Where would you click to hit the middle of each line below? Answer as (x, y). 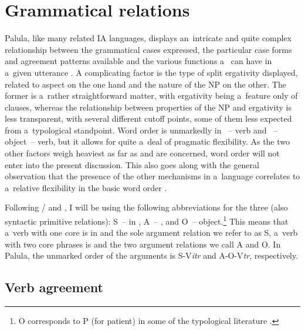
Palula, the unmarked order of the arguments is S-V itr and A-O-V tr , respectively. (152, 255)
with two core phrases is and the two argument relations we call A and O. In (143, 244)
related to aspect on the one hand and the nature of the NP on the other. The (145, 84)
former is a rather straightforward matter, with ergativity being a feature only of (151, 96)
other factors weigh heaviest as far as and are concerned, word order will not (142, 153)
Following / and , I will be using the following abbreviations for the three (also (146, 207)
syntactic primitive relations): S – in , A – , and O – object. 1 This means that (147, 220)
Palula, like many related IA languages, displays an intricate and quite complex (148, 38)
